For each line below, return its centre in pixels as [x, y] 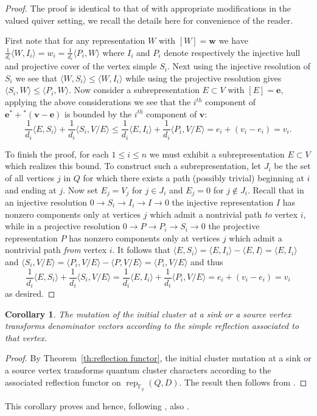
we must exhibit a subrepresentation [217, 154]
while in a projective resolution [63, 226]
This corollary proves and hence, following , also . [97, 405]
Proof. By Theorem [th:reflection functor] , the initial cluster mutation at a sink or [158, 358]
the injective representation [223, 202]
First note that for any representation [75, 40]
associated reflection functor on [63, 382]
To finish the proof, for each [57, 154]
